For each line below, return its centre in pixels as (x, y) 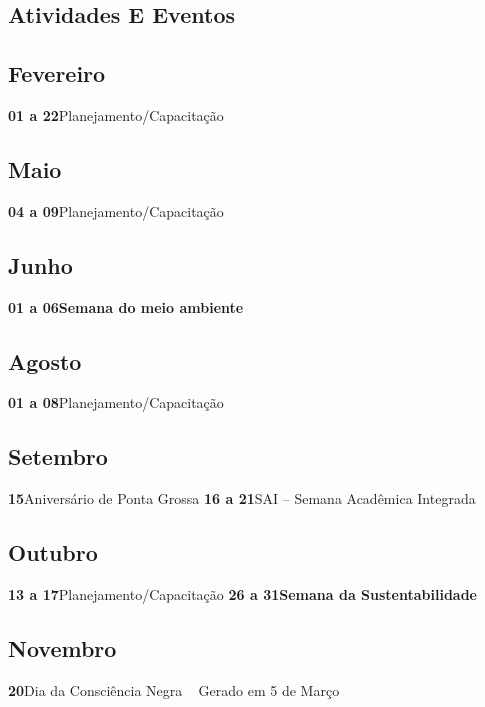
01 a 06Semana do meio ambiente (126, 306)
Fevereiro (57, 73)
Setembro (58, 456)
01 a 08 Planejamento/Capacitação (116, 402)
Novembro (62, 647)
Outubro (53, 552)
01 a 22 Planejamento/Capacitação (116, 114)
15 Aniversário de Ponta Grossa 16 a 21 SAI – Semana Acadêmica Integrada (242, 498)
